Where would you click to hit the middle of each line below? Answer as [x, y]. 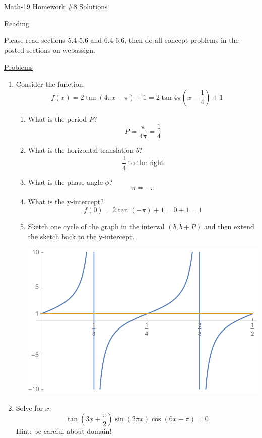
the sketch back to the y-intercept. [81, 236]
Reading [17, 23]
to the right [146, 163]
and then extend [229, 226]
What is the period [57, 118]
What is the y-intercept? [66, 202]
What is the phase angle [65, 181]
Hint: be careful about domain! [64, 431]
